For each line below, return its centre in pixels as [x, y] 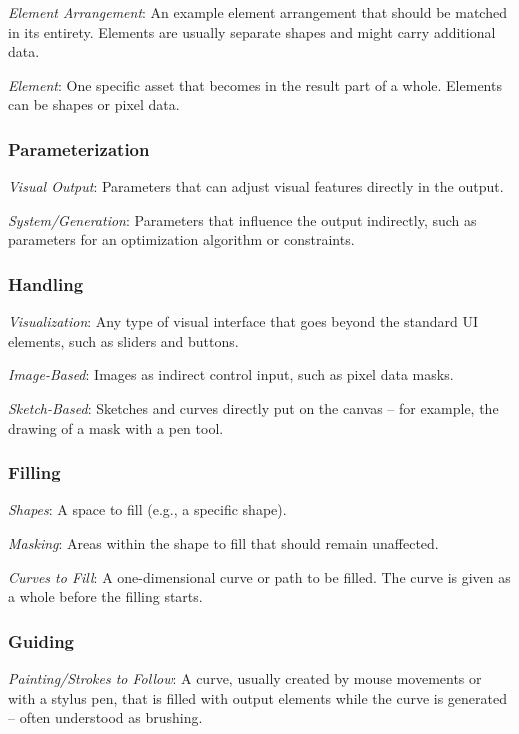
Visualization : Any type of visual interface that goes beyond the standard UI [243, 321]
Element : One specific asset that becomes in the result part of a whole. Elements [255, 84]
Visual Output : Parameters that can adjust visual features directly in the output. [256, 186]
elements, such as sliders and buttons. [123, 340]
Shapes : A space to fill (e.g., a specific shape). [147, 509]
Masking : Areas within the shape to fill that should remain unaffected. [223, 542]
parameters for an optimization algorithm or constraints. [181, 239]
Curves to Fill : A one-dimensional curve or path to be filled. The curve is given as [259, 576]
